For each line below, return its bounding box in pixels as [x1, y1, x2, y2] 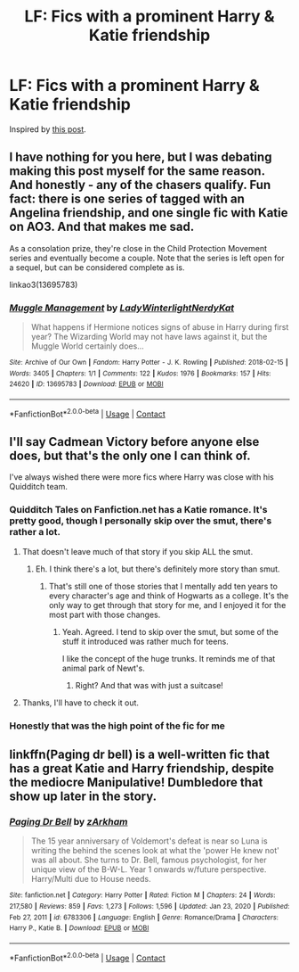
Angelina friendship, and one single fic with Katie [9, 205, 288, 220]
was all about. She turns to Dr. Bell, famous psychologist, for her [30, 854, 267, 866]
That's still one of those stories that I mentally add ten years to [48, 581, 279, 591]
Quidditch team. [9, 482, 69, 492]
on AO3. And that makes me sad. [9, 219, 195, 235]
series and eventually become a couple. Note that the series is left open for [9, 252, 285, 263]
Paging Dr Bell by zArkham [9, 816, 128, 828]
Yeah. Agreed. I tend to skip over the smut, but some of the [61, 626, 279, 637]
